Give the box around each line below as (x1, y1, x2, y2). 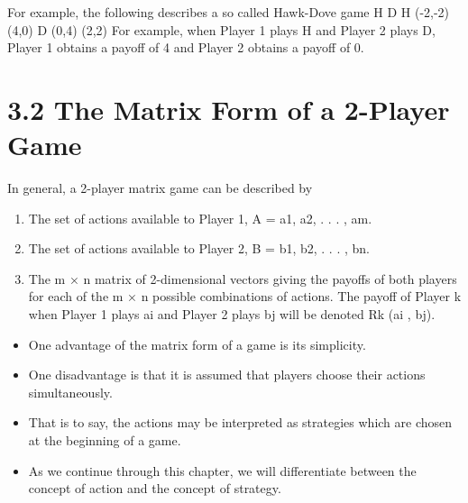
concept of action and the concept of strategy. (28, 479, 281, 498)
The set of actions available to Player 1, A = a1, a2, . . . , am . (28, 208, 372, 227)
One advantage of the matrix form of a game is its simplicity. (28, 334, 366, 353)
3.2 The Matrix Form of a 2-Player (7, 90, 450, 127)
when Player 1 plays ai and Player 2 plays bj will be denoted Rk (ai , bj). (28, 305, 436, 324)
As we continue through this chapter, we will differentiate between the (28, 461, 417, 480)
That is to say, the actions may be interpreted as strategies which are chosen (28, 413, 453, 432)
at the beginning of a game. (28, 431, 181, 450)
